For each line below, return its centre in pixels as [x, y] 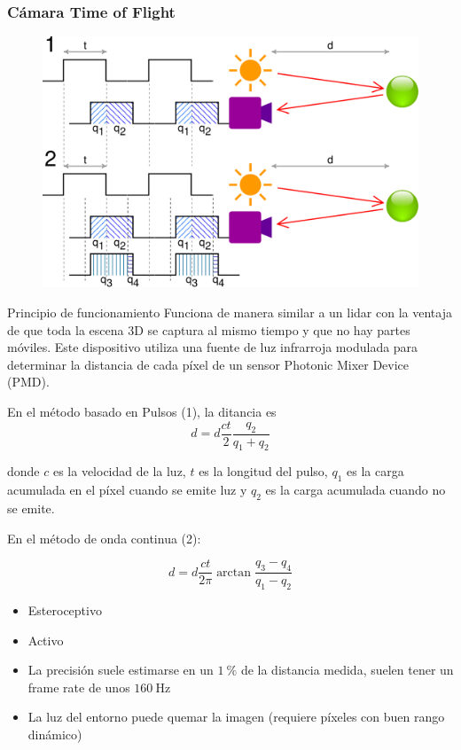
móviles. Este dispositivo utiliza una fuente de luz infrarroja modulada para [213, 347]
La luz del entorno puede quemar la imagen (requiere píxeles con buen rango [236, 717]
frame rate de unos [79, 687]
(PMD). [28, 382]
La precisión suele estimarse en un [121, 670]
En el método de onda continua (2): [104, 538]
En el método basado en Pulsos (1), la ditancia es [142, 411]
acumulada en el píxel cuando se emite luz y [127, 490]
